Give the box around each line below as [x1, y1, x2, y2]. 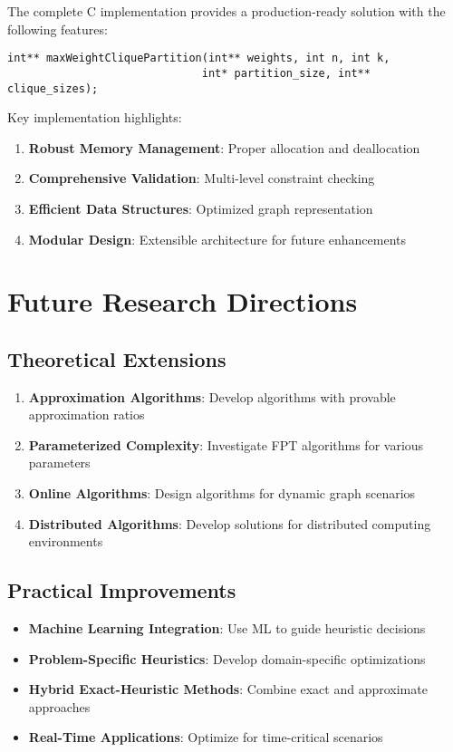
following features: [7, 19, 108, 38]
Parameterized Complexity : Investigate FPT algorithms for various [28, 435, 424, 454]
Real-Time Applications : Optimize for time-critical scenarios [28, 728, 383, 747]
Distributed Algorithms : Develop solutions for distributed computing [28, 514, 431, 533]
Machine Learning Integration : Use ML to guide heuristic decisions [28, 619, 426, 638]
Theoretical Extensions [7, 344, 226, 372]
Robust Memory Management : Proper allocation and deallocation [28, 138, 420, 157]
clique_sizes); [7, 82, 99, 95]
